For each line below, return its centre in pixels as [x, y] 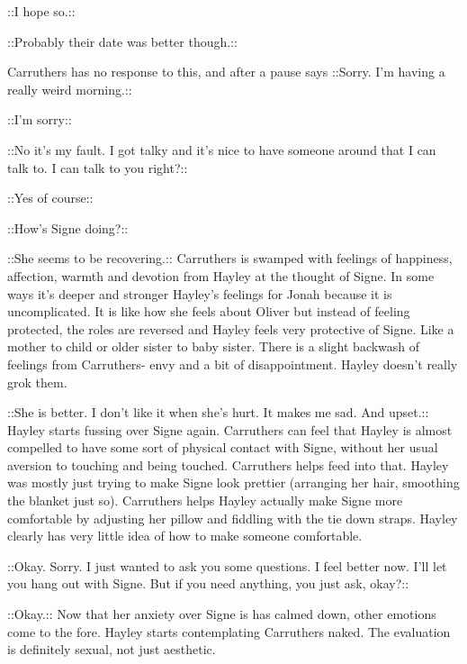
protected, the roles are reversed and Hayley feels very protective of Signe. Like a [231, 328]
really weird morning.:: [70, 89]
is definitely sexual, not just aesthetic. [112, 649]
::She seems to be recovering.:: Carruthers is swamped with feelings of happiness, [230, 258]
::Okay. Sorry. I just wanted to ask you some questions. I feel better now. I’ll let [227, 565]
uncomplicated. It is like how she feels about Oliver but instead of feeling [209, 311]
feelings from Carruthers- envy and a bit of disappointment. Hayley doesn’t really [233, 364]
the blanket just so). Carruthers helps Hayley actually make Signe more [205, 500]
